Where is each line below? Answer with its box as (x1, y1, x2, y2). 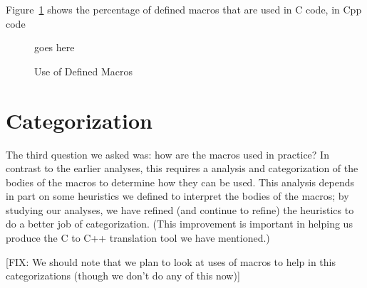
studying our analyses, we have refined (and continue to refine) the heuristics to (6, 202, 354, 217)
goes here (34, 40, 75, 55)
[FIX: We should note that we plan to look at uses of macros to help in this (6, 254, 336, 269)
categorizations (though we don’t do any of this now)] (6, 268, 240, 283)
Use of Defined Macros (34, 63, 133, 78)
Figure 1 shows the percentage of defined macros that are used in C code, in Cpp (6, 2, 362, 16)
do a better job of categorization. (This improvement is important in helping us (6, 216, 353, 231)
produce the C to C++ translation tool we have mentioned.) (6, 230, 270, 245)
